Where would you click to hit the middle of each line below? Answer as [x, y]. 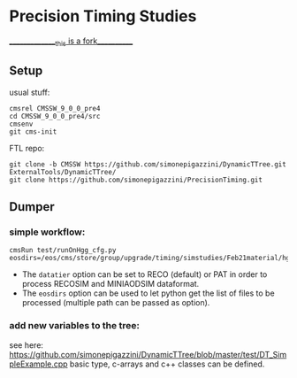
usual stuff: [30, 92]
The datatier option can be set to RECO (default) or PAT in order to [145, 274]
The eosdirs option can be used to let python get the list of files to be [148, 293]
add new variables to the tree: [74, 326]
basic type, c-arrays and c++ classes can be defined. [167, 364]
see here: [27, 345]
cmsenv [21, 124]
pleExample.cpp [38, 364]
